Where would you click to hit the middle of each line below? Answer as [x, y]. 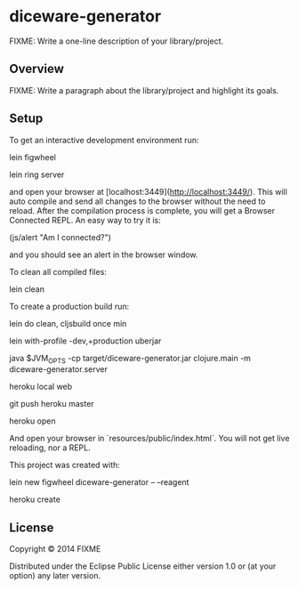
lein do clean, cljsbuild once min [68, 323]
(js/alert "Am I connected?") [60, 237]
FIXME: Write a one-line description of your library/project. [117, 41]
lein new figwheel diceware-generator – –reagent [99, 482]
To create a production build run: [69, 306]
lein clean [27, 289]
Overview [37, 69]
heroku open [32, 421]
